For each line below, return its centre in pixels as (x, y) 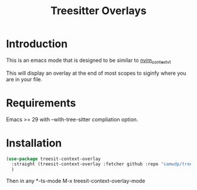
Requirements (41, 103)
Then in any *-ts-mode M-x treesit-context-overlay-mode (76, 181)
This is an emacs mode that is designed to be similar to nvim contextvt (89, 61)
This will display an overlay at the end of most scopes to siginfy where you (96, 73)
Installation (34, 143)
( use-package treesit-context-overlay (53, 159)
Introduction (37, 44)
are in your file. (24, 79)
